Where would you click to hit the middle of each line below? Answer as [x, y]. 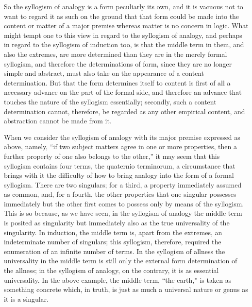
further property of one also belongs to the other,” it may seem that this [112, 156]
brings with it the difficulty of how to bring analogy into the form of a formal [119, 175]
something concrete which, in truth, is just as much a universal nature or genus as [126, 289]
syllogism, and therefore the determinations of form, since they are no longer [118, 63]
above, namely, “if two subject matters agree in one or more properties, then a [120, 146]
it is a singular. [26, 298]
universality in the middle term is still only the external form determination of [121, 261]
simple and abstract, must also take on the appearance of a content [104, 73]
